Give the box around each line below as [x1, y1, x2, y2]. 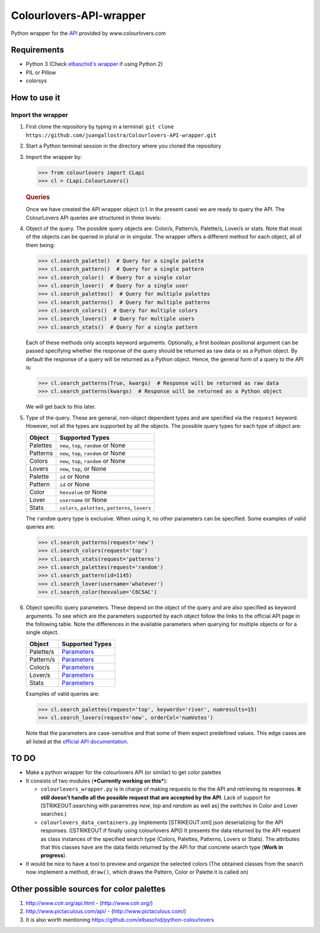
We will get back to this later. [25, 403, 96, 410]
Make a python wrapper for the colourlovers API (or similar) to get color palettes [25, 769, 222, 776]
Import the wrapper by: [25, 153, 82, 160]
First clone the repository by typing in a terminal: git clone [25, 123, 174, 130]
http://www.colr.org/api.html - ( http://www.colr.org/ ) [25, 900, 153, 907]
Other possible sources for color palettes [11, 884, 166, 894]
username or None [59, 496, 107, 504]
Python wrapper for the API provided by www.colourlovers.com [11, 30, 166, 37]
